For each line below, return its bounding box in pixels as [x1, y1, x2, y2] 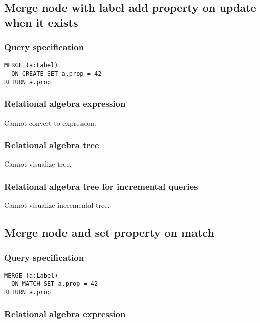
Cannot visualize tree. [4, 158, 72, 169]
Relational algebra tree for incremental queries [4, 180, 198, 192]
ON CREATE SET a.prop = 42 [11, 70, 102, 78]
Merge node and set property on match [4, 225, 214, 240]
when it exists [4, 14, 78, 30]
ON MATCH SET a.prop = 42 [11, 280, 98, 288]
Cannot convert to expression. [4, 117, 97, 128]
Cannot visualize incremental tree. [4, 200, 110, 210]
